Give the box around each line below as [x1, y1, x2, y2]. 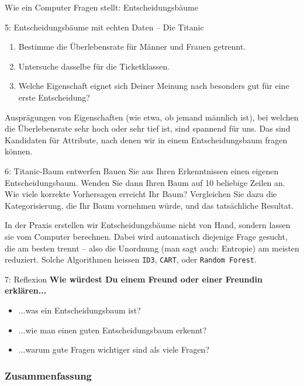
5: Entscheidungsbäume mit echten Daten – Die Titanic [5, 20, 204, 33]
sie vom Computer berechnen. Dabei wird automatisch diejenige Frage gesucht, [5, 230, 288, 242]
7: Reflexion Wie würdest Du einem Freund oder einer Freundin [5, 273, 262, 285]
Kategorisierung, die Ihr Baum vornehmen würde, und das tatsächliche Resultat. [5, 199, 294, 211]
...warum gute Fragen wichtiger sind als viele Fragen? [18, 343, 209, 356]
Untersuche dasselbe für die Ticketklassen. [18, 60, 170, 72]
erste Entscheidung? [18, 91, 90, 103]
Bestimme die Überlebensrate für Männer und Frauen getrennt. [18, 40, 246, 53]
